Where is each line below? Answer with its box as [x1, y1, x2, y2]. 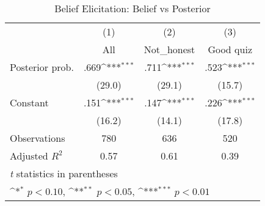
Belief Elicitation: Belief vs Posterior [54, 1, 211, 15]
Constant [10, 95, 49, 109]
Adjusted [10, 149, 48, 163]
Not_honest [143, 42, 195, 56]
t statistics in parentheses [10, 166, 118, 180]
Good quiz [208, 42, 252, 56]
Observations [10, 131, 65, 145]
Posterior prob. [10, 60, 74, 74]
